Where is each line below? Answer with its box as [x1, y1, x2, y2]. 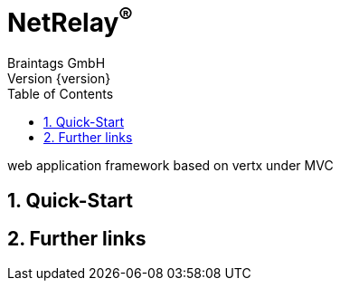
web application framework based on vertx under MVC [7, 158, 334, 174]
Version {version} [7, 71, 111, 87]
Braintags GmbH [7, 55, 106, 72]
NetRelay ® [7, 2, 133, 39]
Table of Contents [7, 86, 114, 102]
